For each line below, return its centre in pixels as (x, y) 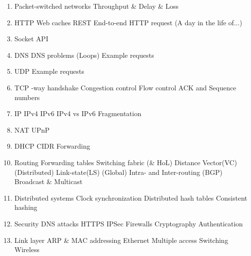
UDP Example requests (49, 71)
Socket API (31, 39)
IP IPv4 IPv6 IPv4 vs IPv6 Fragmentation (78, 113)
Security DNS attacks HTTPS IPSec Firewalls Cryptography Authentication (129, 223)
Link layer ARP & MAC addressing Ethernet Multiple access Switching (121, 240)
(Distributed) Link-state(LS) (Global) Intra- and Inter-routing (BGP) (118, 172)
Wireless (27, 249)
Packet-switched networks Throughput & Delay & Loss (97, 6)
